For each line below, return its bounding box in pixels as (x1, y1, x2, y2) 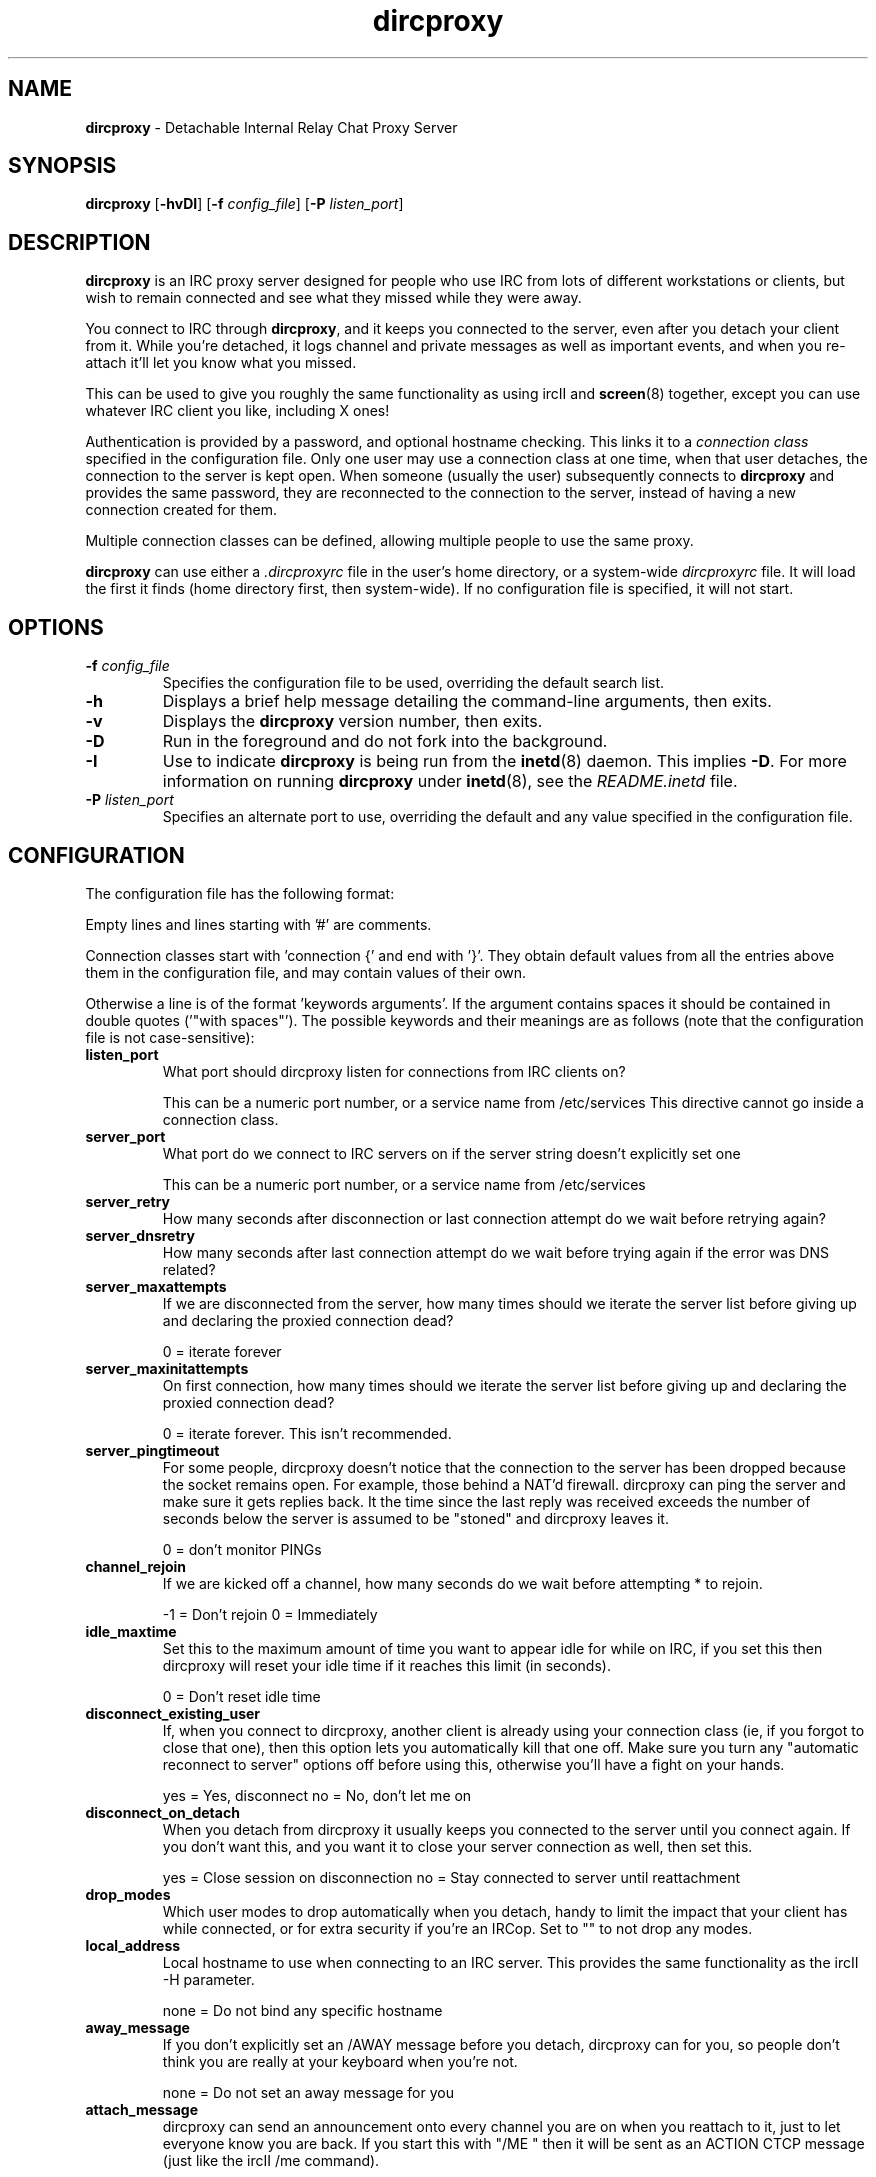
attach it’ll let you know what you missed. (85, 354, 357, 372)
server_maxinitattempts (85, 1359, 249, 1377)
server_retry (85, 1192, 170, 1210)
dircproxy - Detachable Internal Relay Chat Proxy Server (85, 118, 458, 136)
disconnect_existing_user (85, 1704, 261, 1722)
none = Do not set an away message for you (162, 2083, 454, 2101)
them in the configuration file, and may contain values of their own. (85, 963, 527, 981)
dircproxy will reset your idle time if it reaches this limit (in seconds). (162, 1656, 611, 1674)
